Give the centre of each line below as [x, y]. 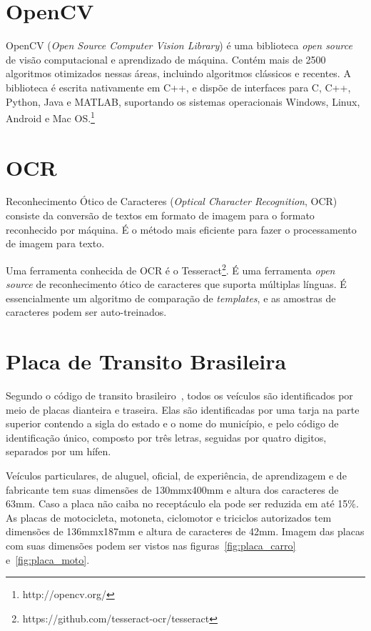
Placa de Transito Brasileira [146, 361]
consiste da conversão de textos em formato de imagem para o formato [160, 215]
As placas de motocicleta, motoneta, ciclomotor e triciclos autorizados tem [169, 517]
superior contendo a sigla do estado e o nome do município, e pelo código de [172, 423]
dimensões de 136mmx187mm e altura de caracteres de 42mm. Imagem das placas [185, 531]
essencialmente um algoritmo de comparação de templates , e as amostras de [171, 298]
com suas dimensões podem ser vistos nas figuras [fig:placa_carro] [151, 545]
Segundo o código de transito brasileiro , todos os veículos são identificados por [179, 395]
